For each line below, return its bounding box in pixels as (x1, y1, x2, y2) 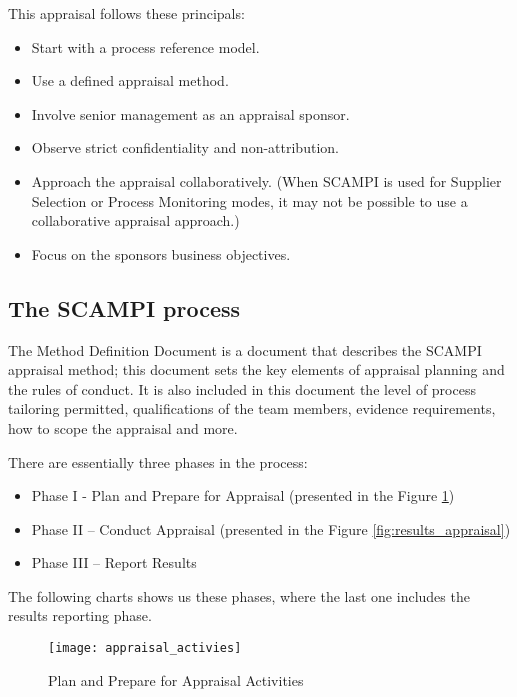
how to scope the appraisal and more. (8, 417, 238, 438)
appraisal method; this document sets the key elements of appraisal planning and (8, 359, 505, 380)
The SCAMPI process (8, 292, 241, 323)
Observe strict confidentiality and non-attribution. (31, 137, 339, 158)
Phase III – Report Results (31, 552, 197, 573)
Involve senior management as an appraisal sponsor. (31, 103, 350, 124)
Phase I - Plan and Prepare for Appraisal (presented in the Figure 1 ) (31, 485, 455, 506)
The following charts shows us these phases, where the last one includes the (8, 585, 470, 606)
